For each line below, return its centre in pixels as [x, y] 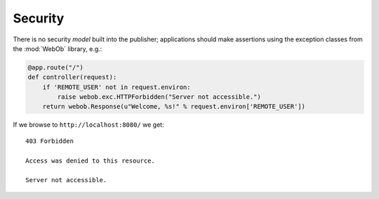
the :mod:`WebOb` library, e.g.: [58, 48]
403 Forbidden [49, 141]
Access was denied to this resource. [91, 160]
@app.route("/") [56, 67]
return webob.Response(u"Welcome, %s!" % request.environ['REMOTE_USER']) [174, 107]
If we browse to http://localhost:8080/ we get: [88, 125]
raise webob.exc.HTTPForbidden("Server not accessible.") [159, 97]
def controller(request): [72, 77]
